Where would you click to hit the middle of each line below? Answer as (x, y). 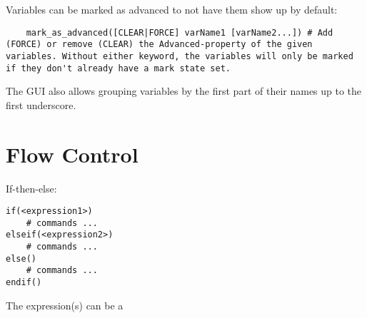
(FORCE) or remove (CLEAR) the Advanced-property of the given (159, 45)
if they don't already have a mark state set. (118, 68)
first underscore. (41, 104)
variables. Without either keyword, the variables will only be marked (180, 56)
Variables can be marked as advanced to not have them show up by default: (172, 9)
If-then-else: (31, 188)
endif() (24, 283)
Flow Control (72, 154)
